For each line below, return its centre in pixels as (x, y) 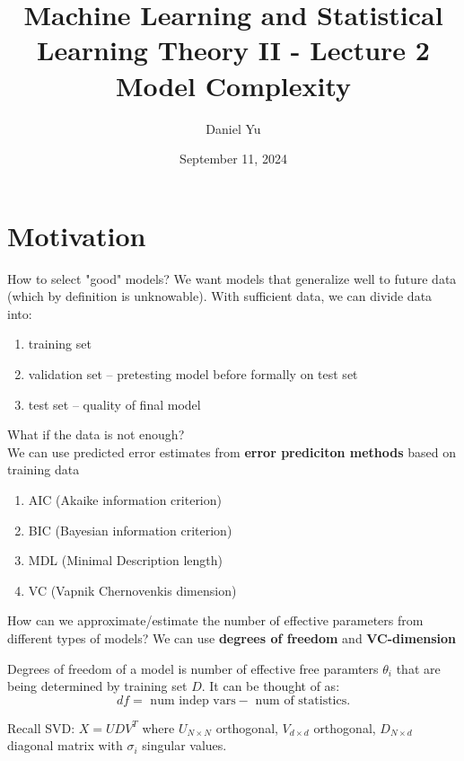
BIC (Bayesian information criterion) (130, 530)
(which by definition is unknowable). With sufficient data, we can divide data (220, 296)
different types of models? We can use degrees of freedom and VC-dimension (232, 637)
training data (44, 469)
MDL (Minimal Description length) (125, 560)
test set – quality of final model (114, 404)
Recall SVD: (41, 727)
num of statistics (301, 700)
